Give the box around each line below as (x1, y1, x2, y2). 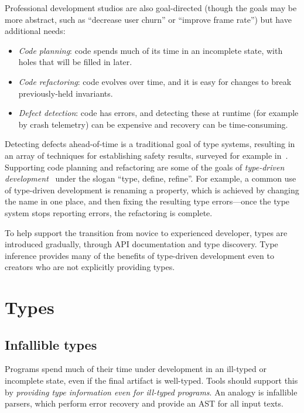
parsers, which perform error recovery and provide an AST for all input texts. (5, 397, 283, 409)
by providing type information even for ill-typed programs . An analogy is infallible (5, 385, 298, 398)
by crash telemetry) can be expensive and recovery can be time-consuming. (18, 118, 288, 130)
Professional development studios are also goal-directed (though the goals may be (5, 2, 297, 13)
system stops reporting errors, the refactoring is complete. (5, 206, 213, 219)
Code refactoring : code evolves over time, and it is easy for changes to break (18, 75, 292, 87)
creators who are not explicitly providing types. (5, 261, 175, 273)
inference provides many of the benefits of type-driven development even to (5, 249, 274, 261)
